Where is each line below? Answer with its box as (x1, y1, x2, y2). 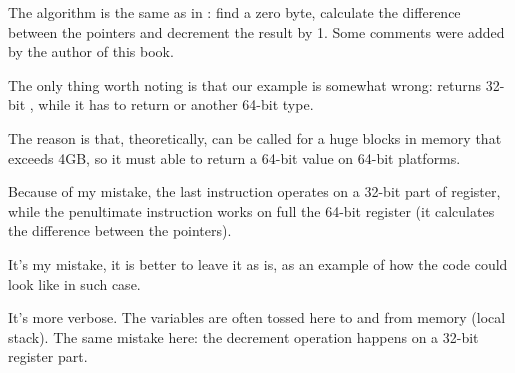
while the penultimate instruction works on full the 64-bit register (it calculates (8, 200, 495, 221)
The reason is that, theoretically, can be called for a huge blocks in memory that (8, 127, 502, 148)
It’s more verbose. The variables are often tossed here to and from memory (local (8, 307, 506, 328)
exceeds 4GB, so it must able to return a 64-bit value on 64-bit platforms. (8, 147, 461, 168)
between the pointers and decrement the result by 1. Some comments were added (8, 21, 505, 42)
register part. (8, 346, 88, 367)
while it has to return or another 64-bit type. (38, 94, 314, 115)
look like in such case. (8, 273, 141, 294)
